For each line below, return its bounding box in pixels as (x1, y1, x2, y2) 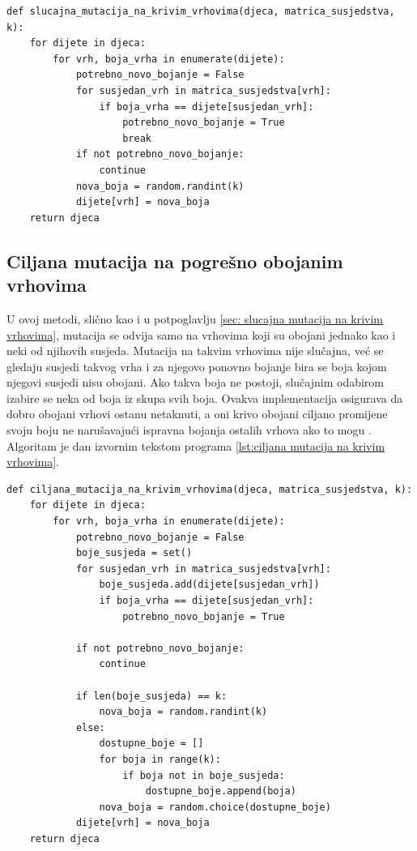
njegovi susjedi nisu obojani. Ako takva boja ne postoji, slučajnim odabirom (6, 374, 385, 391)
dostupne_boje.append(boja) (145, 785, 296, 798)
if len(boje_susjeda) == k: (75, 690, 228, 702)
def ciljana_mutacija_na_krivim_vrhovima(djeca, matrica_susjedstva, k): (6, 483, 413, 495)
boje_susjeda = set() (75, 547, 193, 559)
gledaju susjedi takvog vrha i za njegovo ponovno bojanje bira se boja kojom (6, 357, 387, 374)
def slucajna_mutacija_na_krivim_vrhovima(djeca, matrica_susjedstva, (6, 6, 395, 17)
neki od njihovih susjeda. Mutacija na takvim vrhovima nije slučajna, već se (6, 342, 384, 359)
